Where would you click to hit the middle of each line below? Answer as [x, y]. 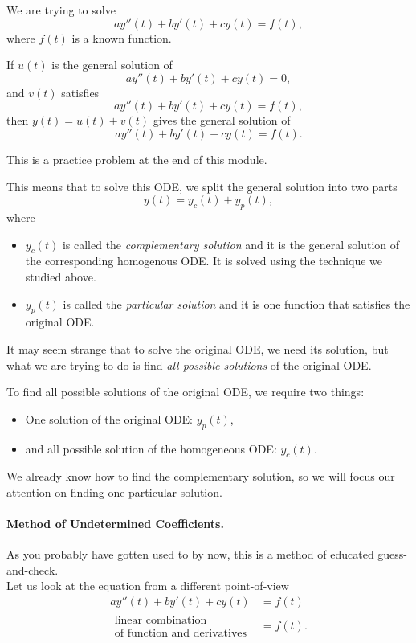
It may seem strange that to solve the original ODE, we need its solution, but [198, 348]
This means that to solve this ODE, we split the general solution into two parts [202, 186]
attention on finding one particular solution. [114, 491]
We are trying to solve [61, 10]
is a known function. [122, 37]
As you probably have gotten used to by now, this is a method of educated [190, 554]
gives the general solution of [222, 120]
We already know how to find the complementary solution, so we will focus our [201, 476]
